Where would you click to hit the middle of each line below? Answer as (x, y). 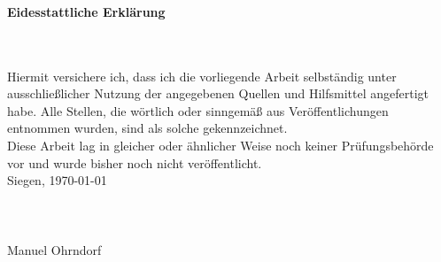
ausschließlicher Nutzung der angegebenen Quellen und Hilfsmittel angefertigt (218, 93)
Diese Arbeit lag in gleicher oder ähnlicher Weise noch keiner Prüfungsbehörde (220, 145)
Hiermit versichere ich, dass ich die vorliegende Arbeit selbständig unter (202, 76)
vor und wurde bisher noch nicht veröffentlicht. (135, 162)
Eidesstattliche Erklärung (86, 11)
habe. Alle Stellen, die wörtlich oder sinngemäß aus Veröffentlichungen (198, 110)
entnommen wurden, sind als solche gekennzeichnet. (147, 128)
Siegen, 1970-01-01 (57, 180)
